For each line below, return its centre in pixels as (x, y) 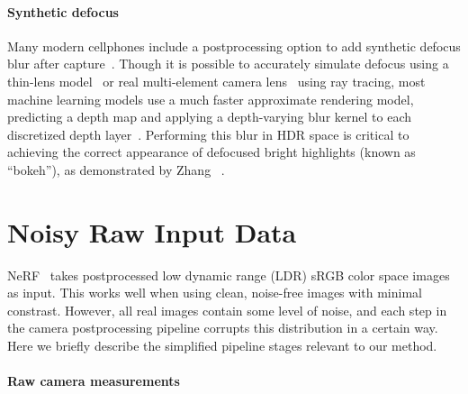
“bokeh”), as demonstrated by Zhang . (116, 169)
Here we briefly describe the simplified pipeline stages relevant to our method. (222, 346)
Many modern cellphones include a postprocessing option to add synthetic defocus (234, 46)
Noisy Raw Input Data (152, 231)
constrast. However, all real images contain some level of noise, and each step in (227, 310)
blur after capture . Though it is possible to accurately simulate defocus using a (228, 64)
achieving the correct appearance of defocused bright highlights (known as (211, 152)
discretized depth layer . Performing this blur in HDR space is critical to (208, 134)
